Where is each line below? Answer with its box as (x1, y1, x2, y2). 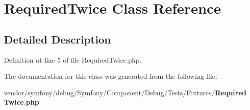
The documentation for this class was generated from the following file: (4, 71, 217, 81)
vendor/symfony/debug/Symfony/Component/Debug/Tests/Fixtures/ (4, 87, 215, 97)
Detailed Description (4, 31, 111, 46)
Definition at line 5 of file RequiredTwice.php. (4, 54, 142, 65)
